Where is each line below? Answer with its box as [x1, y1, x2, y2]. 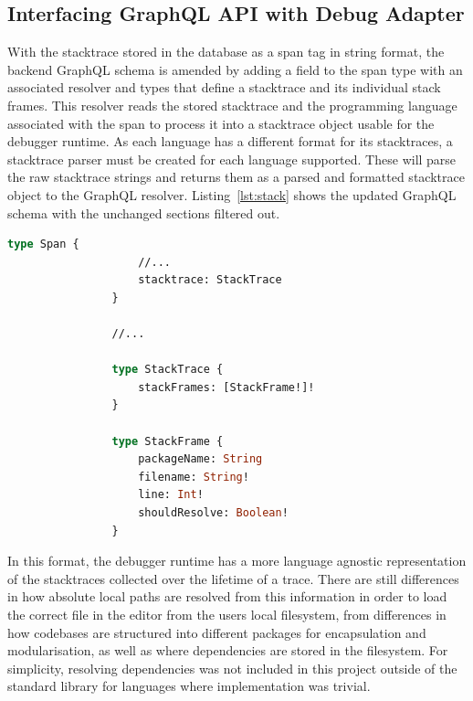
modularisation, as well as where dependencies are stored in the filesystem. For [7, 641, 448, 660]
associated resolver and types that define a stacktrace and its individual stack [7, 78, 441, 97]
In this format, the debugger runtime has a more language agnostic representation [7, 551, 467, 570]
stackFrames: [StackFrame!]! [138, 380, 315, 394]
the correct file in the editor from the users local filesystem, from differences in [7, 605, 447, 624]
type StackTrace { [111, 363, 224, 377]
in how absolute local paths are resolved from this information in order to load [7, 587, 447, 606]
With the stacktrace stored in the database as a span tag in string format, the [7, 42, 445, 61]
